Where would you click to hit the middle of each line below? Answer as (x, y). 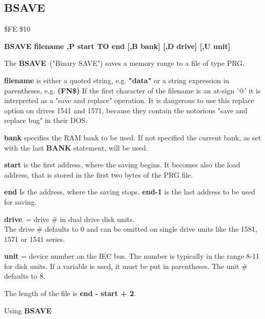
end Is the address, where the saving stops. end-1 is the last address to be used (130, 192)
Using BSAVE (28, 310)
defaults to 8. (25, 276)
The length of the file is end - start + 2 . (70, 293)
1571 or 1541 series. (35, 239)
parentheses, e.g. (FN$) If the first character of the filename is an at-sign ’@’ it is (132, 90)
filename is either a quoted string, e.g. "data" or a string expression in (117, 80)
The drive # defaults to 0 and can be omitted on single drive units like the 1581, (131, 229)
